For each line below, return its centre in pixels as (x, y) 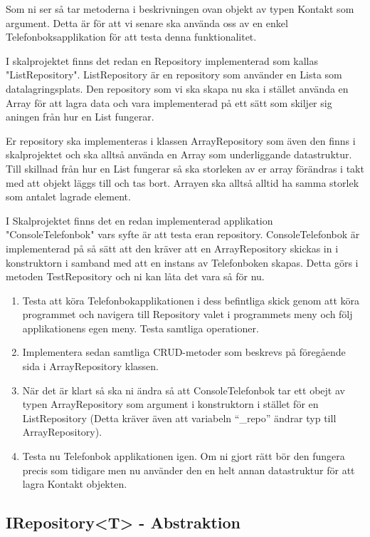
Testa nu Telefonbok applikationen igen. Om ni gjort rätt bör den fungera (184, 456)
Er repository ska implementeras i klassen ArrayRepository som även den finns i (181, 140)
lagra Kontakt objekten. (75, 484)
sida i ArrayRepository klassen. (90, 366)
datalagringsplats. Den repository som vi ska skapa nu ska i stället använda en (177, 88)
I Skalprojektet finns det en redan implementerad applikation (139, 220)
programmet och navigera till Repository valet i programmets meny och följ (187, 314)
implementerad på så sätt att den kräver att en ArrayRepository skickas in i (172, 248)
